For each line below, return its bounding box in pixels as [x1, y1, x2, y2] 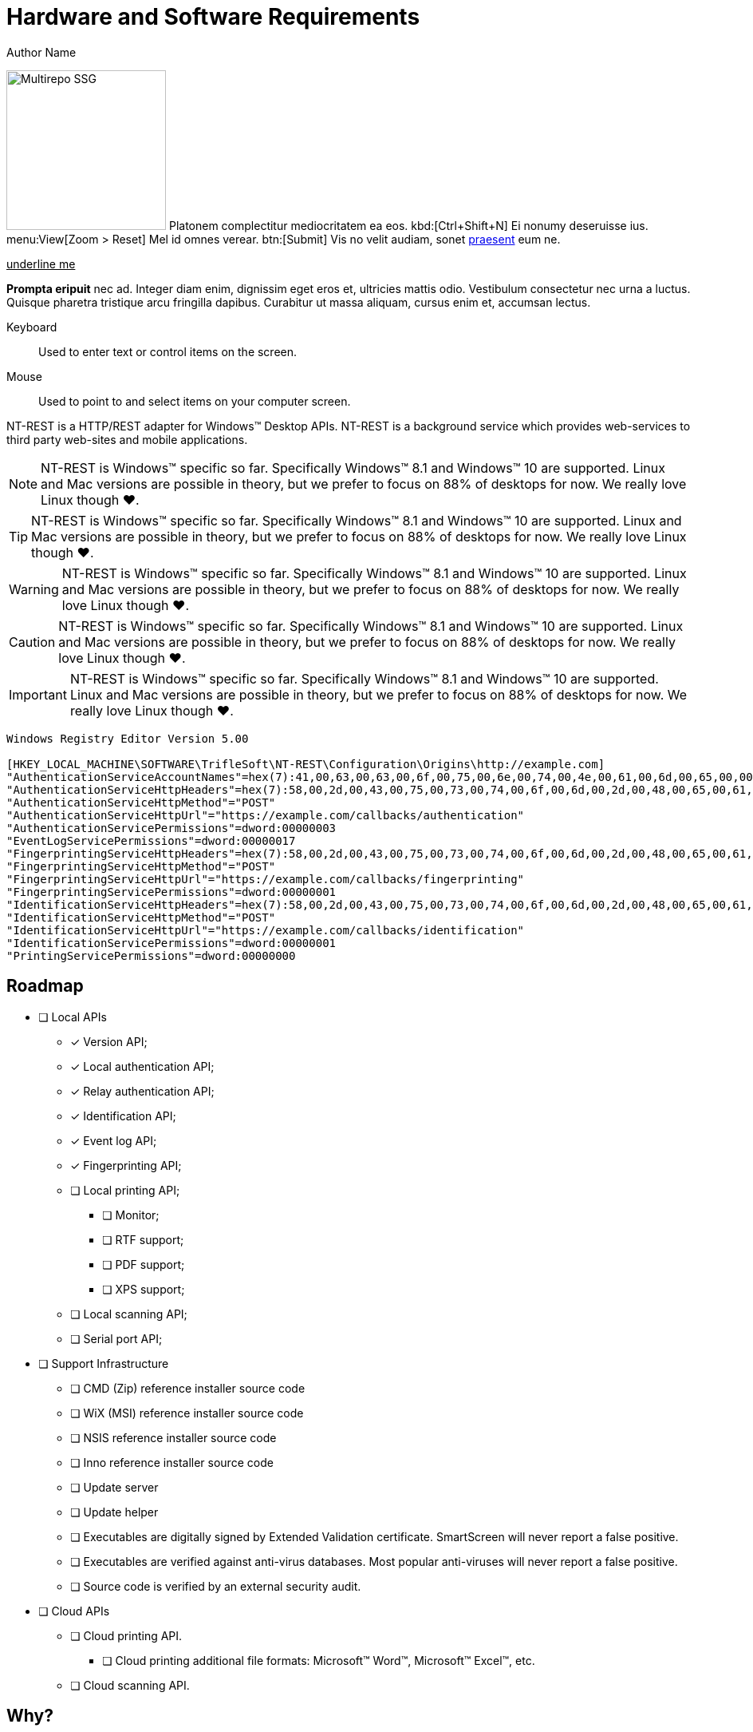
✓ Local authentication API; [70, 1059, 215, 1073]
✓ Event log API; [70, 1133, 157, 1147]
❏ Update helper [70, 1504, 159, 1519]
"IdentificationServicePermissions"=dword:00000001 [6, 936, 337, 949]
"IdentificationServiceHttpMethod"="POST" [6, 910, 276, 924]
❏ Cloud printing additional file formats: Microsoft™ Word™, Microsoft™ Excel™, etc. [102, 1653, 535, 1667]
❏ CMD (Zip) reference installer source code [70, 1381, 306, 1395]
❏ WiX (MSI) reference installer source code [70, 1405, 304, 1420]
